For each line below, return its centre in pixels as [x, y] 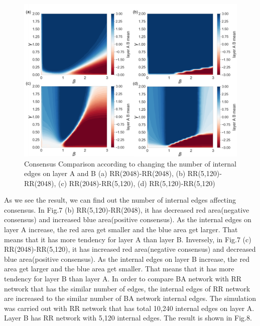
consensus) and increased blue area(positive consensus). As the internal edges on [128, 219]
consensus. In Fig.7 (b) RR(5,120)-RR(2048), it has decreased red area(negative [127, 209]
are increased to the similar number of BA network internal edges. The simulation [130, 298]
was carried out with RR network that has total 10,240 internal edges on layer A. [129, 308]
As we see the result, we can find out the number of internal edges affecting [120, 200]
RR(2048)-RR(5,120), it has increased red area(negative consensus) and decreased [130, 249]
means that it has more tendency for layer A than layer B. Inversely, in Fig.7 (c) [128, 239]
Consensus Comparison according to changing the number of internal [130, 163]
